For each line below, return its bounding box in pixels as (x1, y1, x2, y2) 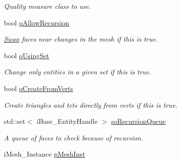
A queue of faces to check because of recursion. (4, 132, 143, 142)
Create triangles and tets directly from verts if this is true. (4, 99, 178, 110)
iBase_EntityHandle (37, 116, 98, 126)
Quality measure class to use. (4, 1, 91, 11)
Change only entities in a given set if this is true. (4, 67, 151, 77)
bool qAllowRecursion (4, 17, 69, 27)
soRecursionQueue (111, 116, 166, 126)
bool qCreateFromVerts (4, 83, 73, 93)
